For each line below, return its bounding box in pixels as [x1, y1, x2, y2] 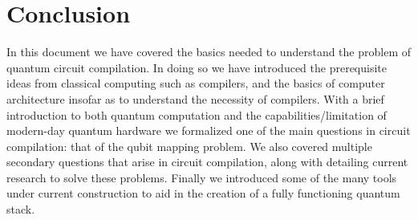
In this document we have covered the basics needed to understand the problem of [6, 43, 411, 60]
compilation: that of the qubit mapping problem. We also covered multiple [6, 137, 372, 154]
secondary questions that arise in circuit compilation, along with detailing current [6, 153, 408, 170]
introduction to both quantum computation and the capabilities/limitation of [6, 106, 387, 123]
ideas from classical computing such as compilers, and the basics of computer [6, 75, 385, 92]
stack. [6, 201, 35, 218]
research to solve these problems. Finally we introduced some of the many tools [6, 169, 397, 185]
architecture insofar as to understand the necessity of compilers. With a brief [6, 90, 384, 107]
